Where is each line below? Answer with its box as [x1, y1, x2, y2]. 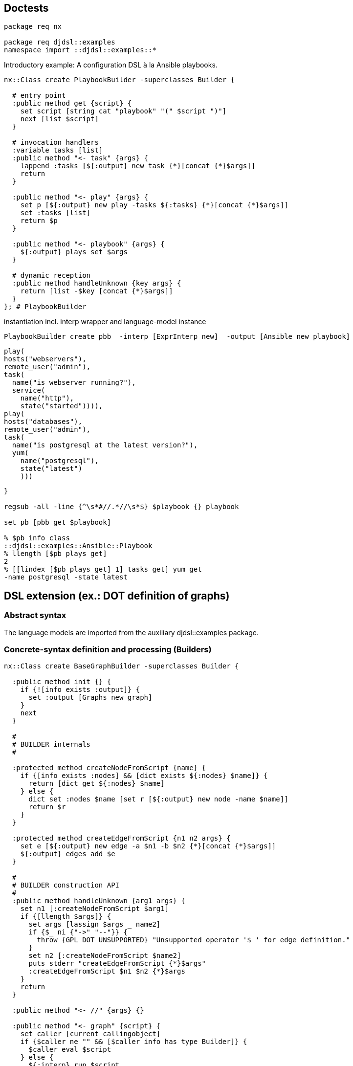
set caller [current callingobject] [20, 1030, 161, 1038]
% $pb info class [4, 534, 70, 542]
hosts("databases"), [4, 418, 83, 426]
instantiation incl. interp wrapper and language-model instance [4, 317, 206, 326]
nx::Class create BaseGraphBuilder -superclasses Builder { [4, 662, 239, 670]
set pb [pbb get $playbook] [4, 518, 111, 527]
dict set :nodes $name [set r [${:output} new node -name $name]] [28, 795, 288, 803]
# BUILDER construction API [12, 881, 120, 889]
